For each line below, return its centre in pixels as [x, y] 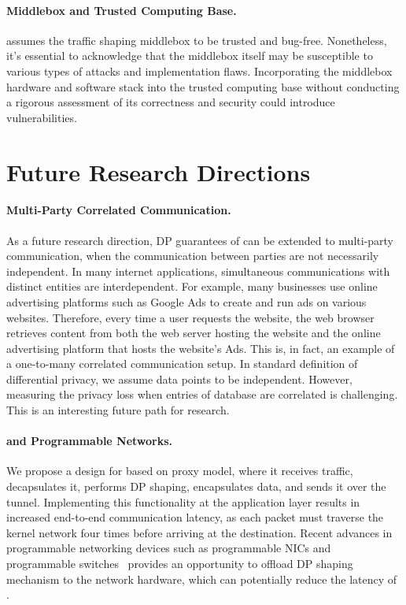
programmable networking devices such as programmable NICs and [169, 548]
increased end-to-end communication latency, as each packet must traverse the [195, 517]
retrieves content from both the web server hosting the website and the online [194, 333]
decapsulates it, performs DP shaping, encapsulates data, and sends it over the [196, 486]
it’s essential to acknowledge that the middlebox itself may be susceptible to [190, 56]
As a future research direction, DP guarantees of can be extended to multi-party [200, 240]
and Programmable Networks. [90, 441]
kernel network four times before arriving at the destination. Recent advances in [199, 532]
